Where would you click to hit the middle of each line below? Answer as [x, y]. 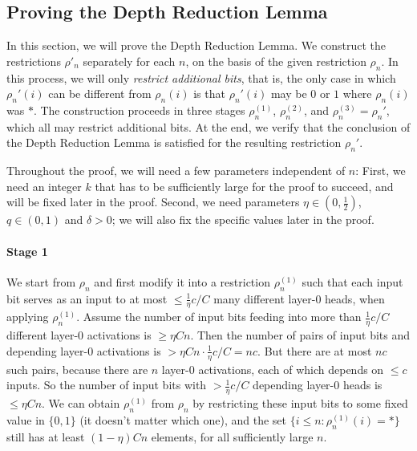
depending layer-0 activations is [84, 350]
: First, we [381, 171]
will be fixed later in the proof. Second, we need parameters [153, 202]
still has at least [46, 436]
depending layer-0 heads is [318, 385]
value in [26, 419]
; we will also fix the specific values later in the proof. [243, 219]
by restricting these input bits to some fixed [300, 403]
